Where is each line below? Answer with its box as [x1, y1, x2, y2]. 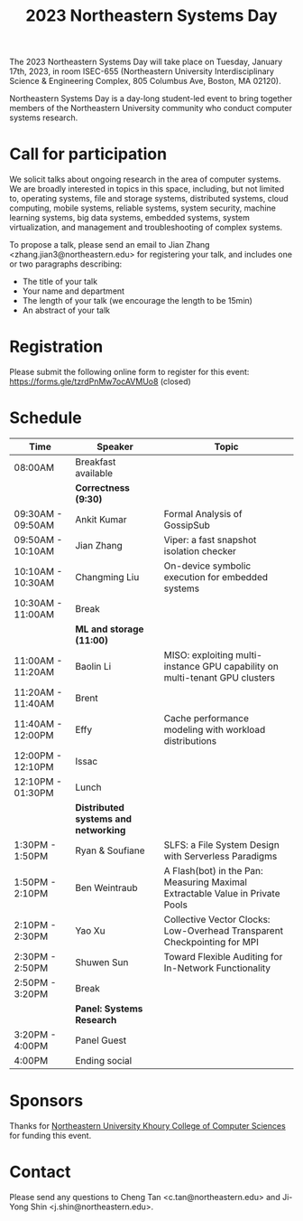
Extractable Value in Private [163, 888, 280, 899]
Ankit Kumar [75, 513, 128, 525]
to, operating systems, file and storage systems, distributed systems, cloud [9, 193, 289, 204]
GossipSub [163, 519, 210, 531]
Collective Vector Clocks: [163, 914, 271, 925]
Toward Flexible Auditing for [163, 951, 283, 963]
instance [163, 661, 200, 672]
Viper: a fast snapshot [163, 534, 257, 546]
